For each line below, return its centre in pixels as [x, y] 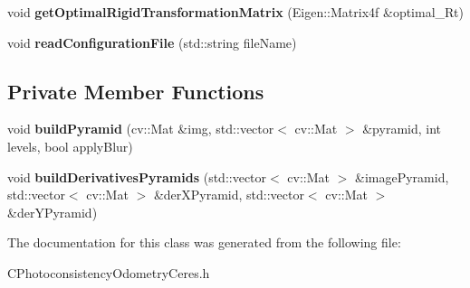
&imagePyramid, [402, 177]
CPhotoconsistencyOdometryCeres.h [109, 272]
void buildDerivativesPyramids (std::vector [137, 177]
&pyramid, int [402, 129]
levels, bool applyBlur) [70, 146]
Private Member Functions [136, 91]
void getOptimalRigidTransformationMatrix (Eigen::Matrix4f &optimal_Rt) [235, 12]
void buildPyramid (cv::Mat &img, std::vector [141, 129]
